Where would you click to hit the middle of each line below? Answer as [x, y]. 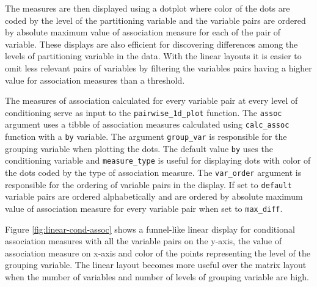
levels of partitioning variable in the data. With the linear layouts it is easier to [153, 56]
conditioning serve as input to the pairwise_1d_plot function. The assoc [144, 112]
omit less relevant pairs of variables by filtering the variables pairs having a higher [158, 67]
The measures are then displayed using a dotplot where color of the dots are [148, 8]
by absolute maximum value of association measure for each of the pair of [143, 32]
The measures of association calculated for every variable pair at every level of [151, 100]
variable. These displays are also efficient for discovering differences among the [151, 44]
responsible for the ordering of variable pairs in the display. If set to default [148, 184]
